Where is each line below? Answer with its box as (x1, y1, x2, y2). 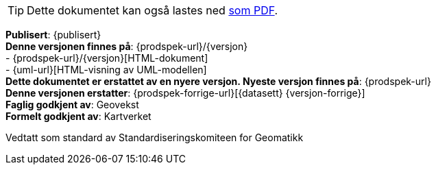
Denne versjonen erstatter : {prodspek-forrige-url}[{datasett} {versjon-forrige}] (5, 87, 365, 99)
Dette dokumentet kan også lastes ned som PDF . (27, 3, 278, 17)
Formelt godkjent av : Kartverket (5, 110, 152, 122)
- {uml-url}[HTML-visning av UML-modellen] (5, 64, 207, 75)
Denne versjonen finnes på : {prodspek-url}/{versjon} (5, 40, 248, 52)
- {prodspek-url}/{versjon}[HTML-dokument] (5, 52, 208, 64)
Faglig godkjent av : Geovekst (5, 99, 139, 110)
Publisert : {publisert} (5, 29, 101, 40)
